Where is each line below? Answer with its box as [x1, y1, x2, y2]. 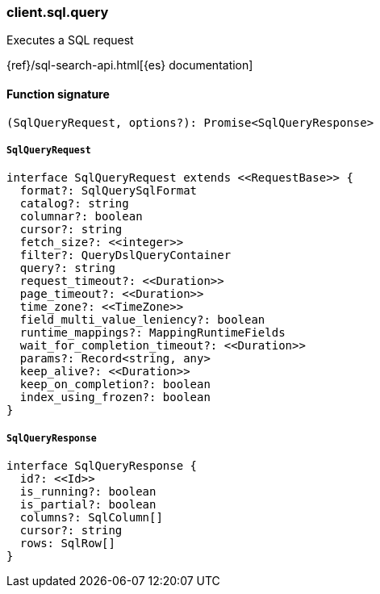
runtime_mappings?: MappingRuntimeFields [19, 326, 286, 340]
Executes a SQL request [6, 33, 134, 48]
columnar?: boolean [19, 210, 143, 224]
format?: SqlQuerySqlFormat [19, 184, 198, 198]
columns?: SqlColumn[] [19, 511, 163, 525]
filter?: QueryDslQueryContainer [19, 249, 232, 262]
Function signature [6, 86, 110, 101]
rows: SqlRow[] [19, 537, 115, 550]
